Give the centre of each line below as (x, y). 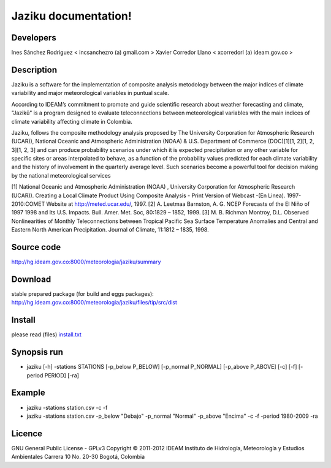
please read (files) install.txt (47, 334)
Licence (27, 433)
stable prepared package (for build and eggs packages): (83, 294)
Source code (36, 247)
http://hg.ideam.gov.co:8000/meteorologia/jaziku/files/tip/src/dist (94, 303)
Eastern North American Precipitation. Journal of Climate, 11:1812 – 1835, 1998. (110, 230)
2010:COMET (28, 204)
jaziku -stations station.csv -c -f (67, 407)
